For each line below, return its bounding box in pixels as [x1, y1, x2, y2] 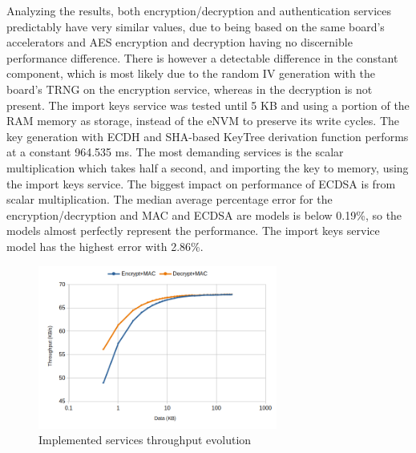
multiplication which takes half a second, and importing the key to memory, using [6, 159, 409, 176]
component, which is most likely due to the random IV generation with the [6, 65, 375, 82]
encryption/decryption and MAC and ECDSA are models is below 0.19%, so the [6, 206, 402, 223]
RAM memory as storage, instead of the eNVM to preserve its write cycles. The [6, 112, 399, 129]
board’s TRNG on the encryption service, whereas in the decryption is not [6, 80, 373, 97]
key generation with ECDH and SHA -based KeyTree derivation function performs [6, 127, 409, 144]
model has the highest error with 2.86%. [6, 237, 204, 254]
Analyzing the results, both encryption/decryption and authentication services [6, 2, 392, 18]
